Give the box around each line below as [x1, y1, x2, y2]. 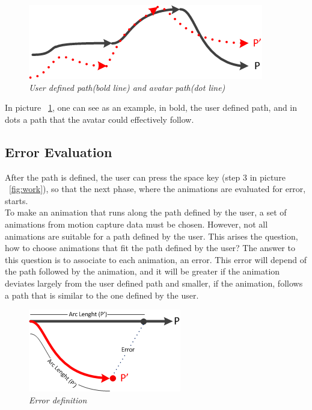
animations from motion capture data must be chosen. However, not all [5, 217, 268, 230]
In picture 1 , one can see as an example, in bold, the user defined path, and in [5, 101, 298, 114]
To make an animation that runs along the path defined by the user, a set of [5, 206, 287, 219]
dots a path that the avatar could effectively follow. [5, 113, 194, 125]
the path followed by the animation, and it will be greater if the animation [5, 265, 280, 278]
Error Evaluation [5, 142, 112, 161]
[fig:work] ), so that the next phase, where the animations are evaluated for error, [9, 182, 306, 195]
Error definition [29, 393, 87, 406]
